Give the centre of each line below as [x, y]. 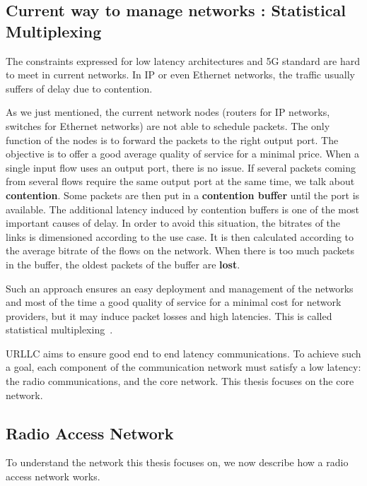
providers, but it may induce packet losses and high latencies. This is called [169, 315]
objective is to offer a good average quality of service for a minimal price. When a [183, 154]
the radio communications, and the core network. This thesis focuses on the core [180, 381]
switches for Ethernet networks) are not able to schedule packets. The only [168, 125]
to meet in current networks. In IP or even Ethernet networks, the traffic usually [180, 75]
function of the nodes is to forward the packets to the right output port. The [172, 140]
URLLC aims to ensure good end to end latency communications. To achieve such [183, 353]
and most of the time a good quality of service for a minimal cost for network [174, 302]
